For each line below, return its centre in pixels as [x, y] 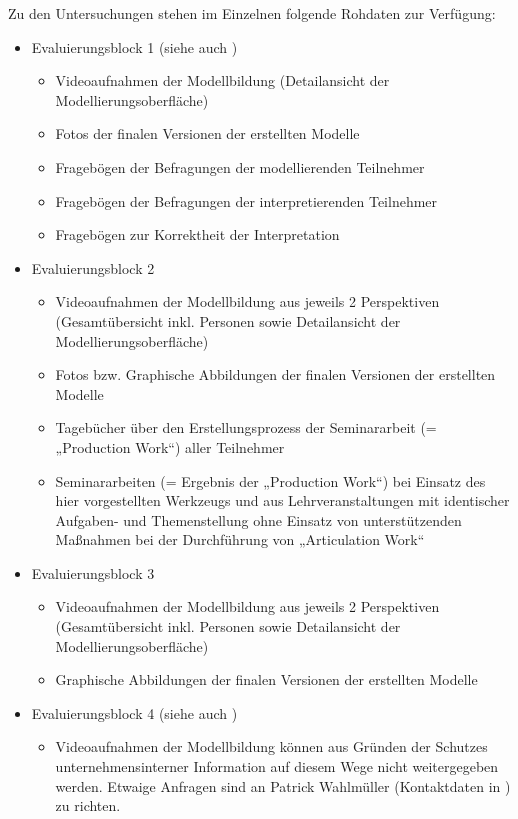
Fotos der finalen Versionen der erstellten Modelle [207, 133]
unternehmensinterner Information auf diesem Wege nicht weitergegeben [277, 766]
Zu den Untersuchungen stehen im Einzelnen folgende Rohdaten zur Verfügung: [252, 13]
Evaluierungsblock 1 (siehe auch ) [134, 46]
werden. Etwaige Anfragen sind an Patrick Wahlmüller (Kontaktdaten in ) [283, 785]
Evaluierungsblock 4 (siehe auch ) [134, 712]
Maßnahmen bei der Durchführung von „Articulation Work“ [240, 539]
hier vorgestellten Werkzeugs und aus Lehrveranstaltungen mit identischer [282, 500]
